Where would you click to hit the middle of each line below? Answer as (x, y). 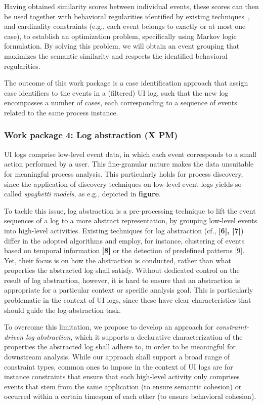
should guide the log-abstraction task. (62, 310)
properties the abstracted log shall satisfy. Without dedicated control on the (122, 270)
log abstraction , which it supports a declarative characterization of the (134, 336)
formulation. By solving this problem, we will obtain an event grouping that (122, 46)
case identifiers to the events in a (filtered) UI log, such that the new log (116, 92)
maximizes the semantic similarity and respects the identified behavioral (116, 55)
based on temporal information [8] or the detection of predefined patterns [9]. (124, 250)
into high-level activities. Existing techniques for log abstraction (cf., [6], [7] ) (124, 230)
